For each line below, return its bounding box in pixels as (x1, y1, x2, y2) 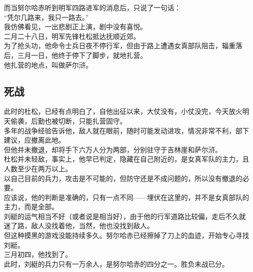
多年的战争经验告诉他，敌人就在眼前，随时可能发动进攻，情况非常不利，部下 (4, 125, 249, 135)
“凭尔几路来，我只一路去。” (4, 12, 89, 22)
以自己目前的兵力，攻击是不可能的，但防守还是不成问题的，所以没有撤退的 (4, 173, 242, 183)
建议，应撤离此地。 (4, 135, 65, 145)
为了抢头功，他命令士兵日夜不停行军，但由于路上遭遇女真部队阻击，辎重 (4, 40, 235, 51)
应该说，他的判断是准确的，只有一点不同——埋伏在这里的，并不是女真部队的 (4, 192, 249, 202)
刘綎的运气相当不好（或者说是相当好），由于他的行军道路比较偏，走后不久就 (4, 211, 246, 221)
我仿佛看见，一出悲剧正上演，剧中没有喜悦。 (4, 21, 147, 32)
